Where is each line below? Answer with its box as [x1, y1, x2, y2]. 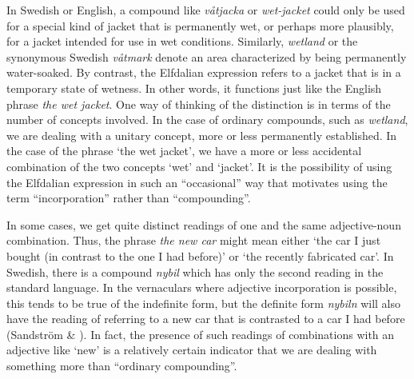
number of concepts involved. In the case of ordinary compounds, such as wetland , [6, 111, 408, 128]
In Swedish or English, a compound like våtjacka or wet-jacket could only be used [6, 2, 405, 18]
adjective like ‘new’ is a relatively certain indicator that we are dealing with [6, 341, 377, 358]
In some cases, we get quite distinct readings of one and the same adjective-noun [6, 216, 401, 233]
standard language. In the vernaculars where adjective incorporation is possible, [6, 279, 397, 296]
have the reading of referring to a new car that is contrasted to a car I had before [6, 310, 405, 327]
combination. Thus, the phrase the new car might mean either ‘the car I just [6, 232, 381, 249]
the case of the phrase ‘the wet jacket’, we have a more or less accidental [6, 142, 362, 159]
